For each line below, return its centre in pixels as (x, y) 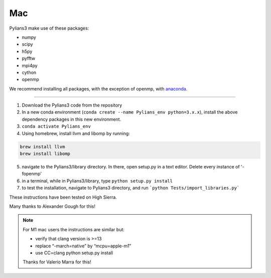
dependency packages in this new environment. (72, 119)
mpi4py (30, 65)
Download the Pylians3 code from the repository (72, 105)
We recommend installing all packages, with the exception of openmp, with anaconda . (98, 88)
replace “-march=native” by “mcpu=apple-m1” (83, 246)
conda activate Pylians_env (56, 126)
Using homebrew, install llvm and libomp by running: (76, 133)
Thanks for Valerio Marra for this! (57, 262)
